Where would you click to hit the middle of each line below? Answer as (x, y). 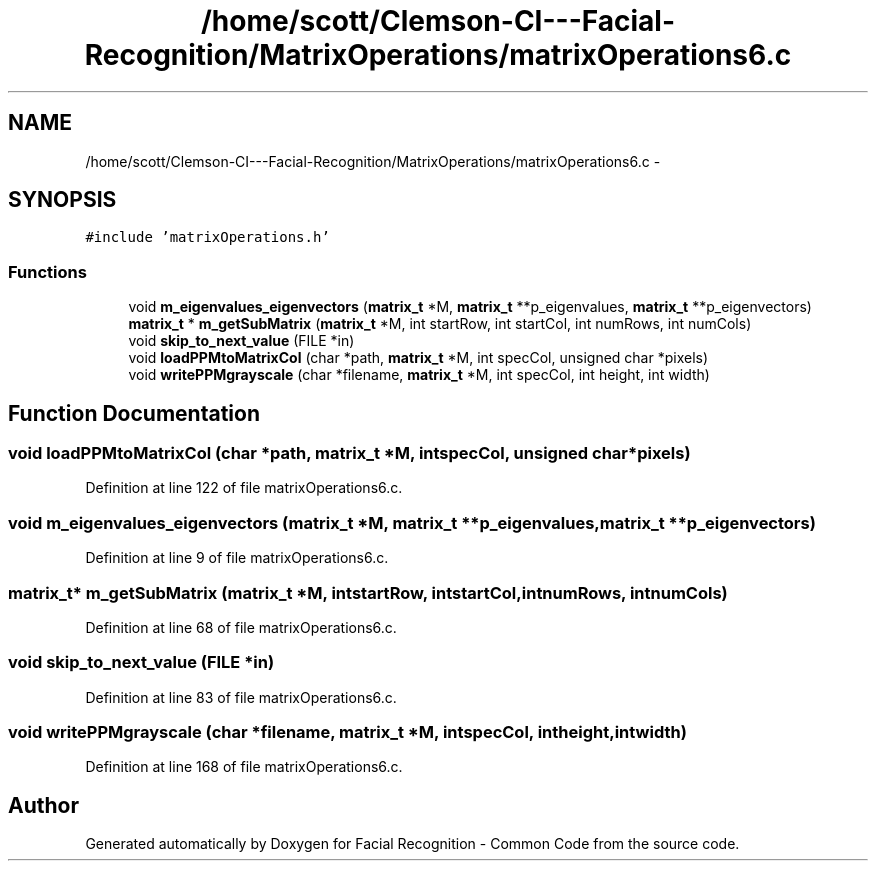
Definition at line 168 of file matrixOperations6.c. (244, 767)
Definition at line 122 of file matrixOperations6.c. (244, 488)
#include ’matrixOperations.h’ (207, 237)
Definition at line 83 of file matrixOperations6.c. (241, 697)
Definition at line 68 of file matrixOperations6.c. (241, 627)
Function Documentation (134, 413)
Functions (47, 271)
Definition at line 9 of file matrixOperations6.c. (237, 558)
